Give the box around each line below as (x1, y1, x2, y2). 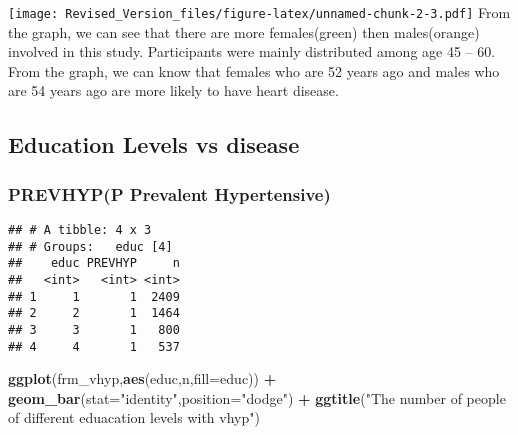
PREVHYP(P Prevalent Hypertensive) (8, 181, 331, 206)
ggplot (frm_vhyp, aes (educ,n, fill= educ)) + (8, 368, 277, 389)
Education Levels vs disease (8, 129, 300, 160)
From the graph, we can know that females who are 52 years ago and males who (8, 60, 500, 81)
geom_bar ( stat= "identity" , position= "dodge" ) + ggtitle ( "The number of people (8, 387, 506, 408)
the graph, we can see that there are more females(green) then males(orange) (8, 21, 480, 42)
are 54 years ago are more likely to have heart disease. (8, 80, 339, 101)
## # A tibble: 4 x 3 (8, 223, 152, 238)
